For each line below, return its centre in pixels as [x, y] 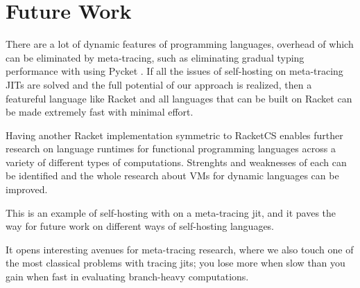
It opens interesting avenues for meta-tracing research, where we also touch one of [180, 249]
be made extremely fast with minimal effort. [100, 112]
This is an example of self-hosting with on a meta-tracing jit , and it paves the [171, 212]
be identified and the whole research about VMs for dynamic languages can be [172, 175]
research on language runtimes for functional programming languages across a [171, 148]
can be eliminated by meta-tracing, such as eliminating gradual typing [155, 57]
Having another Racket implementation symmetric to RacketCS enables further [174, 135]
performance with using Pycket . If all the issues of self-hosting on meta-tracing [174, 71]
